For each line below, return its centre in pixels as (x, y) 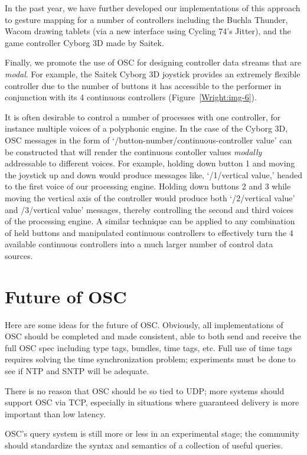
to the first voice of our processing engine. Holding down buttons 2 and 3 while (148, 186)
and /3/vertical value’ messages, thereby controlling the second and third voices (149, 209)
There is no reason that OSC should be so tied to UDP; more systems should (145, 390)
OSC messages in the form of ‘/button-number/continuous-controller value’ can (148, 140)
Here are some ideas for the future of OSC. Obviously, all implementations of (144, 324)
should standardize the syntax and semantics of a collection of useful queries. (144, 445)
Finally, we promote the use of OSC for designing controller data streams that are (153, 62)
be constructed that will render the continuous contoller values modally (133, 151)
